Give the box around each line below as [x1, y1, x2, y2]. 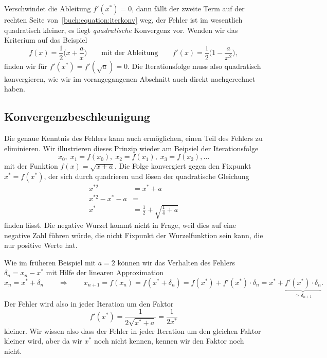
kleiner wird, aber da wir [4, 335, 82, 346]
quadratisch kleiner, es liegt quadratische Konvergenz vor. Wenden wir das [4, 24, 238, 35]
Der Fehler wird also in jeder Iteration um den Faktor [4, 298, 174, 309]
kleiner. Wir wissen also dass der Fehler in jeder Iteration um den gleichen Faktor [4, 325, 261, 336]
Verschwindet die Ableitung [4, 3, 91, 13]
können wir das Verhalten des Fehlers [117, 257, 235, 267]
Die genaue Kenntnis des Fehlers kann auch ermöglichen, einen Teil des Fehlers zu [4, 133, 263, 144]
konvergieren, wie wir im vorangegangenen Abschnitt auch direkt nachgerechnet [4, 73, 256, 84]
